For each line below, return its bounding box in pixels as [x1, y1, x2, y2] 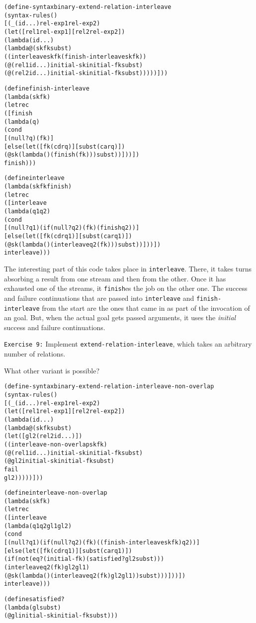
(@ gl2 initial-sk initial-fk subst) [4, 457, 114, 465]
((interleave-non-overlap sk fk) [4, 441, 107, 448]
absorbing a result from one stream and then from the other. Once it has [4, 273, 226, 283]
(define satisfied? [4, 596, 65, 603]
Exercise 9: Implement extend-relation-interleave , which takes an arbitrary [4, 339, 252, 349]
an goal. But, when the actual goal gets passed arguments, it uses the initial [4, 312, 236, 323]
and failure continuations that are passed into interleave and [4, 292, 194, 303]
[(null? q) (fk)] [4, 134, 54, 142]
